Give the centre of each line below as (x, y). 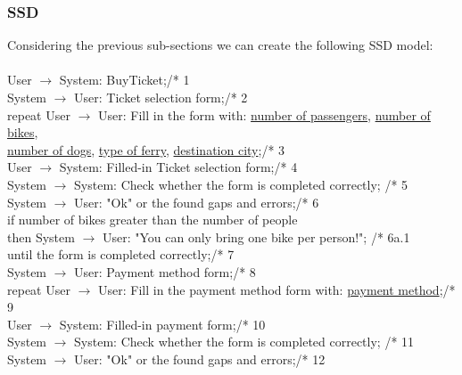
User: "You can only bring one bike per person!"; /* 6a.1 (256, 236)
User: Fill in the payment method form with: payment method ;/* (276, 289)
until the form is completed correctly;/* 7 (121, 254)
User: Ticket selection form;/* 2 (161, 97)
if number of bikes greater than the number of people (153, 220)
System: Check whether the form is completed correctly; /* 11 (244, 342)
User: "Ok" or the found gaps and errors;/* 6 (197, 202)
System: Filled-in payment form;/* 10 (162, 324)
